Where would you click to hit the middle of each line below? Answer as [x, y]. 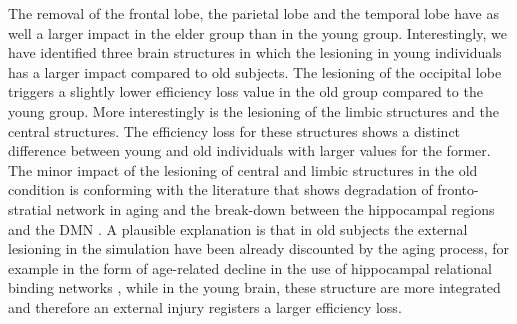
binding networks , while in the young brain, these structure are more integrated [254, 287]
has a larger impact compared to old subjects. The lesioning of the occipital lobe [255, 71]
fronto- [458, 189]
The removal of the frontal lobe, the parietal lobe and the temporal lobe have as [254, 13]
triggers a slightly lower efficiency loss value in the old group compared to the [245, 91]
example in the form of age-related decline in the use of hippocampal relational [250, 267]
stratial [30, 208]
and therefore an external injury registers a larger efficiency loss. [205, 306]
